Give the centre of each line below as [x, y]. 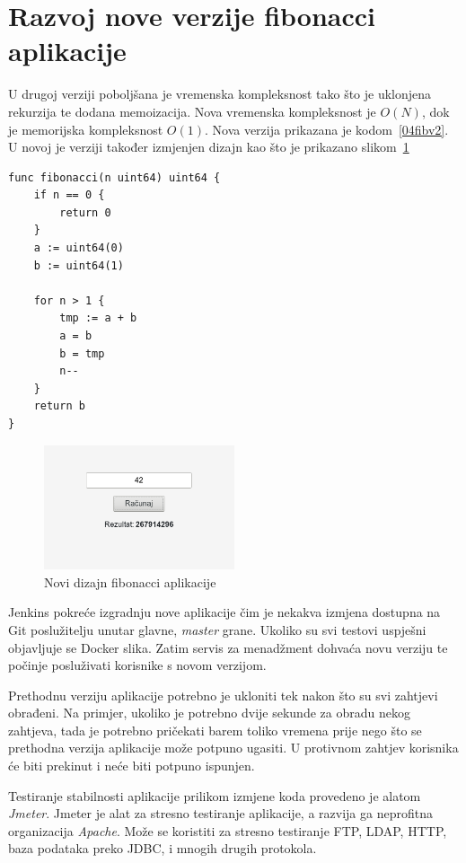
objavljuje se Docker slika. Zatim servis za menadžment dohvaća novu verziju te [228, 647]
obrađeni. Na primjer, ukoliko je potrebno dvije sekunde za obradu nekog [209, 713]
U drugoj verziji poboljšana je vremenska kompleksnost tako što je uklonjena [220, 94]
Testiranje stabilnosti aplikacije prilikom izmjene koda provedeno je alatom [215, 795]
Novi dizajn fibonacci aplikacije [130, 581]
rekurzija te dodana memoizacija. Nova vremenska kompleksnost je [192, 111]
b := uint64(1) [79, 265]
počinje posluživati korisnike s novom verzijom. [137, 665]
